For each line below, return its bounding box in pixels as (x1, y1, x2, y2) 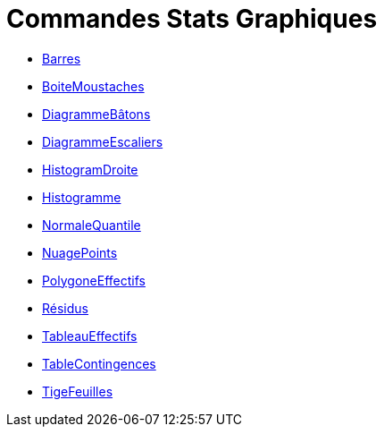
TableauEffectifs (42, 328, 138, 344)
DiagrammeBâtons (42, 106, 151, 122)
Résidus (42, 300, 88, 316)
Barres (42, 50, 81, 66)
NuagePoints (42, 244, 118, 260)
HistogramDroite (42, 161, 138, 177)
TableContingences (42, 355, 156, 371)
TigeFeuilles (42, 383, 113, 399)
